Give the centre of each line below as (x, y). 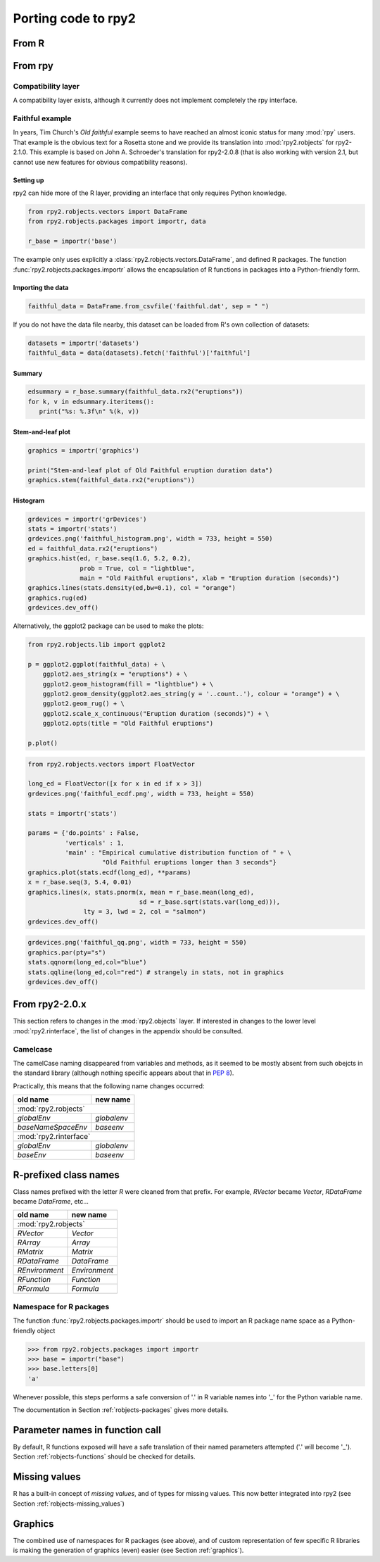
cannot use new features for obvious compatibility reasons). (100, 162)
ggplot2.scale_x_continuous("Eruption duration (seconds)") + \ (156, 713)
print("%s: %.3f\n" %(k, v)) (89, 411)
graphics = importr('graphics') (84, 450)
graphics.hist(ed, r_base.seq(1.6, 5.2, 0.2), (109, 559)
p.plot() (43, 743)
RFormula (33, 1289)
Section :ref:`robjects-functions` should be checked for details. (104, 1456)
